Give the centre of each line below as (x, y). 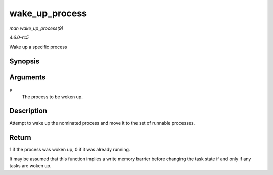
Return (20, 137)
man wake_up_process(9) (36, 28)
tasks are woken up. (30, 166)
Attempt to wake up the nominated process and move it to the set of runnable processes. (102, 123)
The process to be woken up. (52, 97)
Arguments (28, 78)
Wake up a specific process (38, 47)
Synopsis (25, 61)
